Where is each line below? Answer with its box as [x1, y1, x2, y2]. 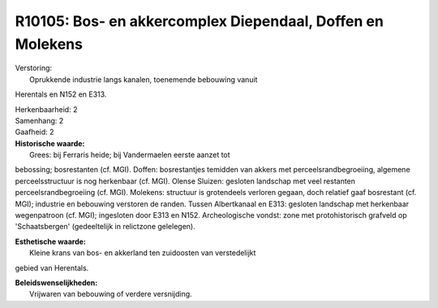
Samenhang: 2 [15, 115, 64, 125]
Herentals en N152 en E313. [15, 89, 107, 99]
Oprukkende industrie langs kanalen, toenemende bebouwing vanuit [29, 74, 258, 85]
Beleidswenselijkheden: [15, 277, 98, 288]
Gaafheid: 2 [15, 127, 54, 137]
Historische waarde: [15, 138, 85, 148]
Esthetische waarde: [15, 236, 87, 246]
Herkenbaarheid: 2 [15, 104, 78, 114]
